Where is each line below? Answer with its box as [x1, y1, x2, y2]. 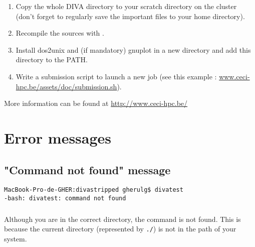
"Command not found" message [4, 162, 171, 177]
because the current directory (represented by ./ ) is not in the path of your [4, 223, 236, 234]
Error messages [4, 127, 112, 148]
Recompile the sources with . [16, 28, 104, 38]
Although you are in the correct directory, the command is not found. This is [4, 213, 241, 224]
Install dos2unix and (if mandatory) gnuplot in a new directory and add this [16, 44, 251, 55]
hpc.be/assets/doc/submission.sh [16, 81, 117, 91]
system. [4, 233, 27, 243]
